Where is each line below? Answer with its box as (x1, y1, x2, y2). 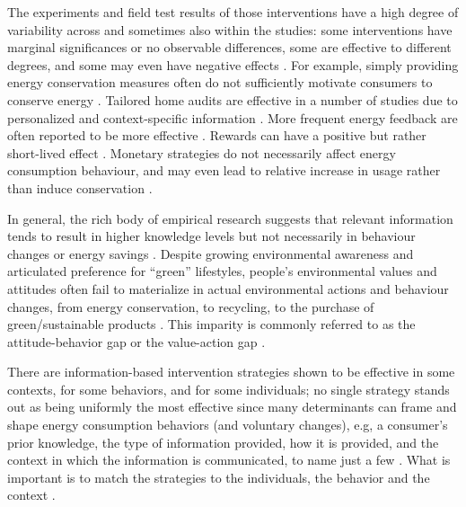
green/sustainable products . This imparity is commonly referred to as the (7, 315, 416, 334)
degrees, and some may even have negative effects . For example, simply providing (7, 55, 459, 74)
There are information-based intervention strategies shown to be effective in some (7, 362, 455, 381)
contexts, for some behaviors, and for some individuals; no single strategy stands (7, 379, 450, 398)
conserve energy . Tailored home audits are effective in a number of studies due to (7, 90, 458, 109)
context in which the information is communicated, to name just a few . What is (7, 450, 451, 469)
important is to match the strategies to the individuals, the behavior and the (7, 467, 430, 486)
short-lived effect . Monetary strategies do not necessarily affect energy (7, 143, 396, 162)
